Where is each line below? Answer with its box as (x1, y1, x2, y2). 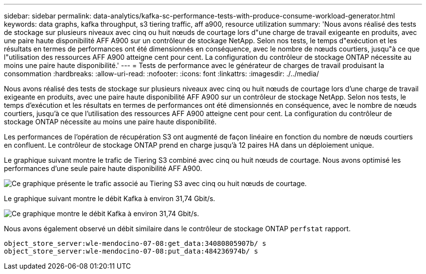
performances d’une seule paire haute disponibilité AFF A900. (4, 164, 202, 172)
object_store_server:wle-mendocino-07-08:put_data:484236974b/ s (4, 247, 258, 255)
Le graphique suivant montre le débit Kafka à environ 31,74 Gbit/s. (4, 194, 215, 203)
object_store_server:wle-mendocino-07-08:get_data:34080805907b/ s (4, 240, 266, 247)
